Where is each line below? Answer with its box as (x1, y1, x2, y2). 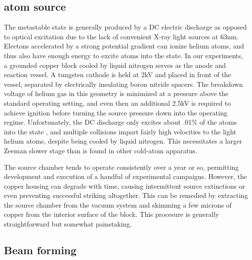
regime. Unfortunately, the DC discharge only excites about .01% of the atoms (4, 117, 237, 127)
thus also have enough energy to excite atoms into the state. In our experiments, (4, 50, 243, 60)
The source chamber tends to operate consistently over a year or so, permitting (4, 162, 239, 172)
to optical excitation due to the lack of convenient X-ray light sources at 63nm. (4, 31, 238, 41)
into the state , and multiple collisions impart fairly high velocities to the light (4, 126, 236, 136)
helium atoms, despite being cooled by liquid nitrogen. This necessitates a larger (4, 136, 242, 146)
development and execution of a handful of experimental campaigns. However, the (4, 171, 247, 181)
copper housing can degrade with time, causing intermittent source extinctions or (4, 180, 245, 191)
